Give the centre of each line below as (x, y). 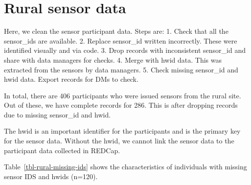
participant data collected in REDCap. (62, 150)
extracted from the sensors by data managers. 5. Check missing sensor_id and (121, 69)
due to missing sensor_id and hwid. (57, 114)
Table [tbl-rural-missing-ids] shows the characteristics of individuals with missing (125, 167)
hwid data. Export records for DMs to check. (71, 79)
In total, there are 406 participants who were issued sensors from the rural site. (123, 95)
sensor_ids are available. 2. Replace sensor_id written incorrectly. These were (121, 40)
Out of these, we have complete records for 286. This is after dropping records (121, 105)
